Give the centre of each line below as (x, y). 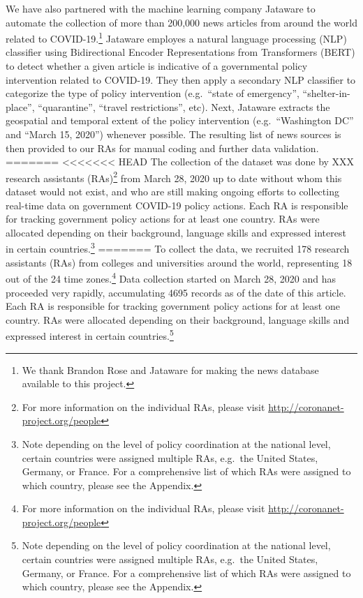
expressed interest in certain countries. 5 (90, 335)
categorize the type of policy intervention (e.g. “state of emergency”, (153, 93)
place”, (20, 106)
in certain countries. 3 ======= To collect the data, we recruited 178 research (178, 248)
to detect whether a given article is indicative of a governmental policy (157, 66)
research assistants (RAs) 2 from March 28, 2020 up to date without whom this (174, 177)
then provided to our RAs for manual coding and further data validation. (162, 148)
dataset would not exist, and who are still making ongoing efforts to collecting (172, 192)
